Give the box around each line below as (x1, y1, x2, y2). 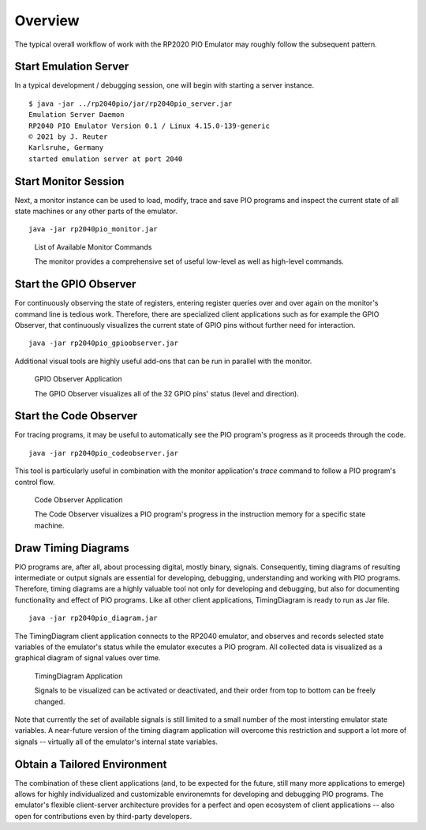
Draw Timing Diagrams (14, 541, 130, 554)
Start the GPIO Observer (14, 277, 136, 291)
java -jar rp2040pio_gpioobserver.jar (28, 339, 179, 347)
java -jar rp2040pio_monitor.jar (28, 225, 158, 234)
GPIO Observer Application (34, 374, 122, 384)
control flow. (14, 477, 55, 486)
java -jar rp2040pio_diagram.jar (28, 614, 158, 623)
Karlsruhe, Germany (28, 143, 104, 152)
